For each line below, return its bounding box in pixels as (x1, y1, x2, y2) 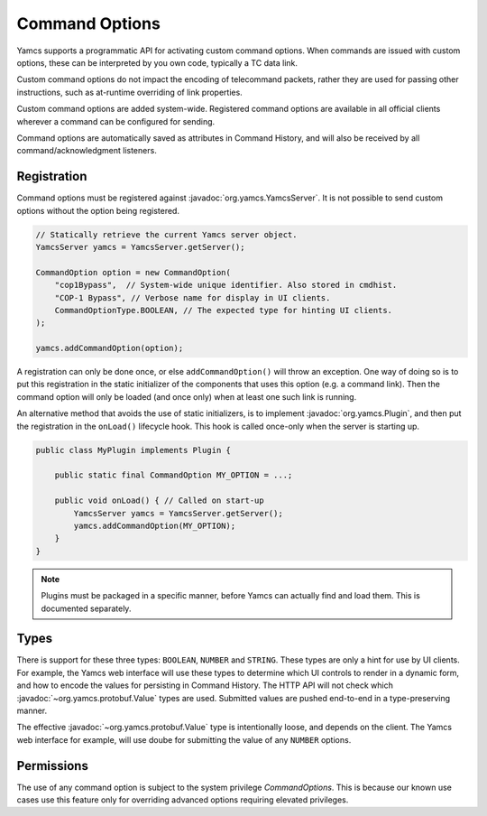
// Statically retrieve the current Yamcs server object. (35, 229, 298, 239)
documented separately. (41, 603, 132, 614)
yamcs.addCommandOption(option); (35, 343, 184, 354)
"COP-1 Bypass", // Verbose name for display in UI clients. (54, 292, 331, 302)
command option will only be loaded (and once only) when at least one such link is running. (16, 391, 357, 402)
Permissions (16, 758, 89, 774)
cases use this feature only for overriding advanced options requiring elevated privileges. (16, 794, 349, 805)
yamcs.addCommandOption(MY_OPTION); (73, 520, 236, 531)
